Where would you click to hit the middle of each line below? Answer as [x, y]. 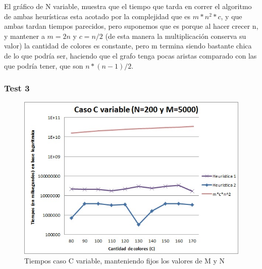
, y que [231, 16]
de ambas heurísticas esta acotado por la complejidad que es [97, 16]
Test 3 [17, 88]
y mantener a [24, 36]
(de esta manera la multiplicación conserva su [176, 36]
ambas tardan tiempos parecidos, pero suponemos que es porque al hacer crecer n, [131, 26]
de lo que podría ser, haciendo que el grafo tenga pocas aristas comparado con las [130, 55]
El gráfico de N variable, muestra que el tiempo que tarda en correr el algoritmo [128, 6]
